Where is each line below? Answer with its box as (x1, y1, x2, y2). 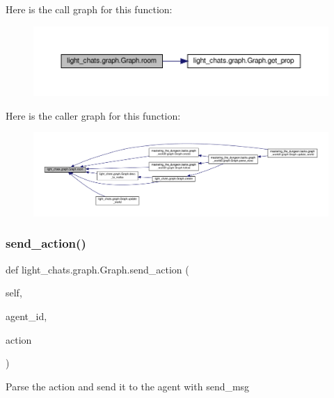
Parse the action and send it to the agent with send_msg (6, 379, 250, 393)
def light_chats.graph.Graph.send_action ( (6, 262, 189, 276)
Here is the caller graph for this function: (6, 108, 181, 122)
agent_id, (6, 308, 47, 323)
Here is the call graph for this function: (6, 2, 173, 16)
